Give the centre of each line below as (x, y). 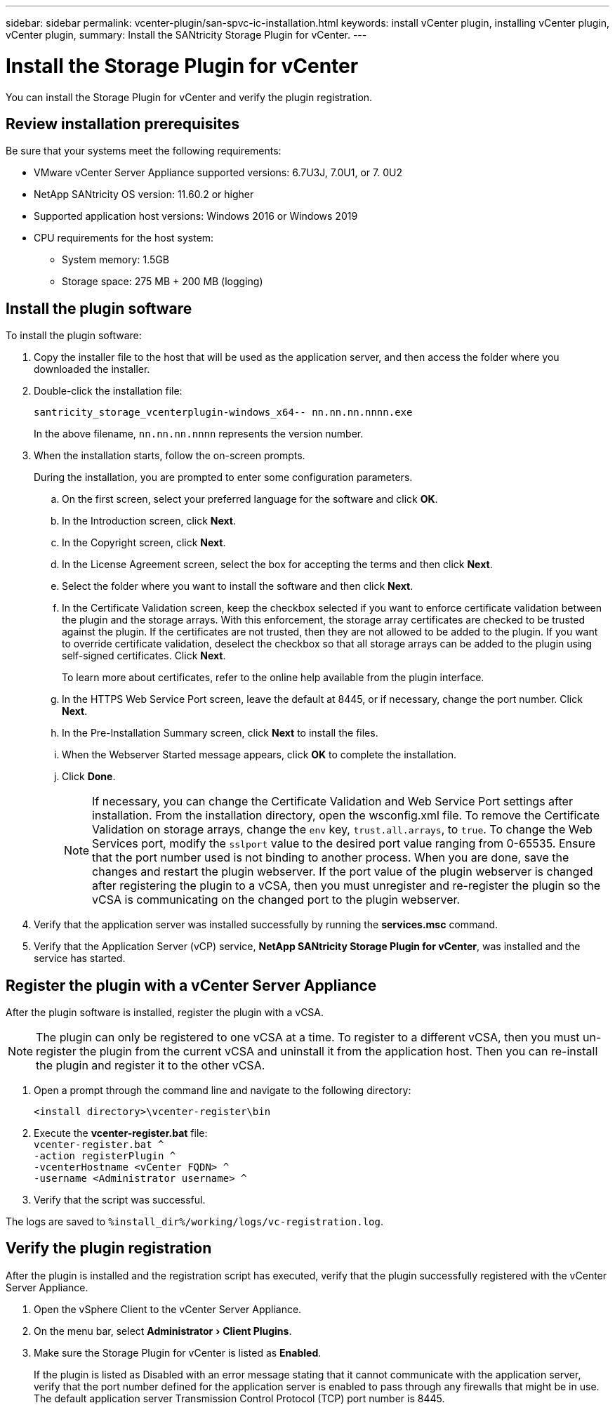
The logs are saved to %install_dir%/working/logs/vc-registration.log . (194, 1222)
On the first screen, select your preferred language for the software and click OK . (250, 499)
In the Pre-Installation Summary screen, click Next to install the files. (220, 733)
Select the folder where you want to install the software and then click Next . (238, 586)
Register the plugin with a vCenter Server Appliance (191, 985)
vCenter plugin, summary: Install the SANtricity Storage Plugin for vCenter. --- (186, 35)
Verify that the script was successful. (120, 1200)
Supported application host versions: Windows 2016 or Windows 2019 (196, 216)
